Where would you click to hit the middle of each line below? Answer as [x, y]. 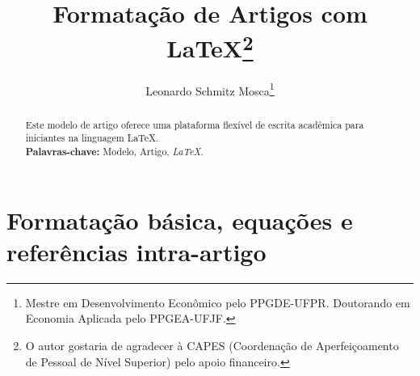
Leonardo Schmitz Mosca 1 [210, 89]
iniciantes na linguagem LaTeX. [92, 138]
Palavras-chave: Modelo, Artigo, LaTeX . [114, 152]
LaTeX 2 [210, 46]
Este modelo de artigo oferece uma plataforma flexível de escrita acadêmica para [195, 124]
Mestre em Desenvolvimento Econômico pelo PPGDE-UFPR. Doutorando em [218, 302]
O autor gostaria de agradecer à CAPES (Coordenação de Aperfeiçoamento [212, 345]
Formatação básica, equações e [180, 220]
